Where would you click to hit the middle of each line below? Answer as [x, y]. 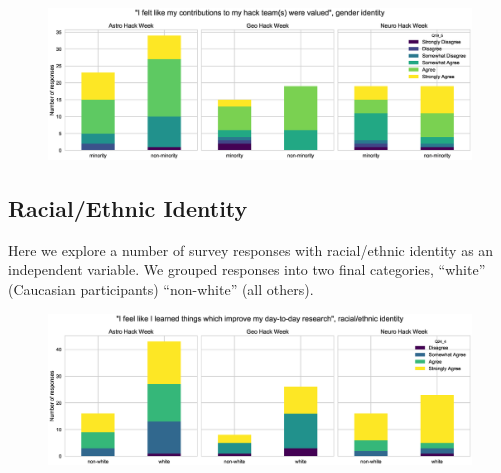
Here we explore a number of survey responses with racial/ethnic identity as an [251, 249]
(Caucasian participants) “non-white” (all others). [161, 288]
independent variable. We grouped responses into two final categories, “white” [247, 269]
